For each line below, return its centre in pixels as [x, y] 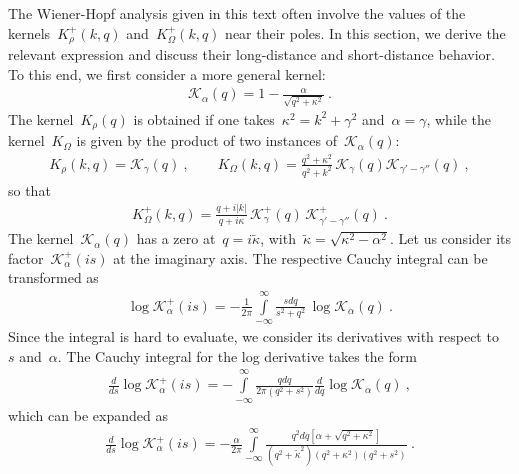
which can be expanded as [88, 414]
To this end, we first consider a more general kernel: [167, 73]
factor [26, 257]
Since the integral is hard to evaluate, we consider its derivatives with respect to [253, 336]
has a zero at [176, 238]
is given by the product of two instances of [206, 140]
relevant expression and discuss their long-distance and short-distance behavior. [251, 54]
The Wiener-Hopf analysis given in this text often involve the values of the [237, 13]
